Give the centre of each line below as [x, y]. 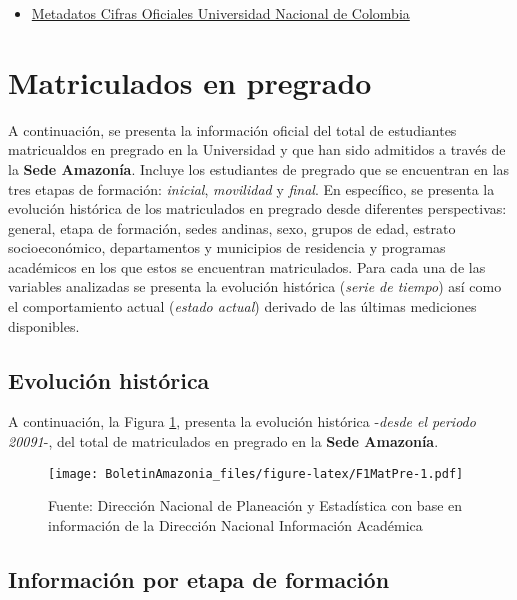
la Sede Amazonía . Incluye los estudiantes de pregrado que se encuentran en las [259, 168]
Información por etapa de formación [199, 578]
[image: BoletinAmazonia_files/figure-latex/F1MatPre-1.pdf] [256, 473]
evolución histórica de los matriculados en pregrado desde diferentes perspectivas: [257, 208]
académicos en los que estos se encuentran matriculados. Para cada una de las [247, 266]
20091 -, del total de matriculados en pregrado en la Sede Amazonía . [223, 441]
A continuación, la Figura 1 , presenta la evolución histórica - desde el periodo [242, 421]
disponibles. [44, 325]
